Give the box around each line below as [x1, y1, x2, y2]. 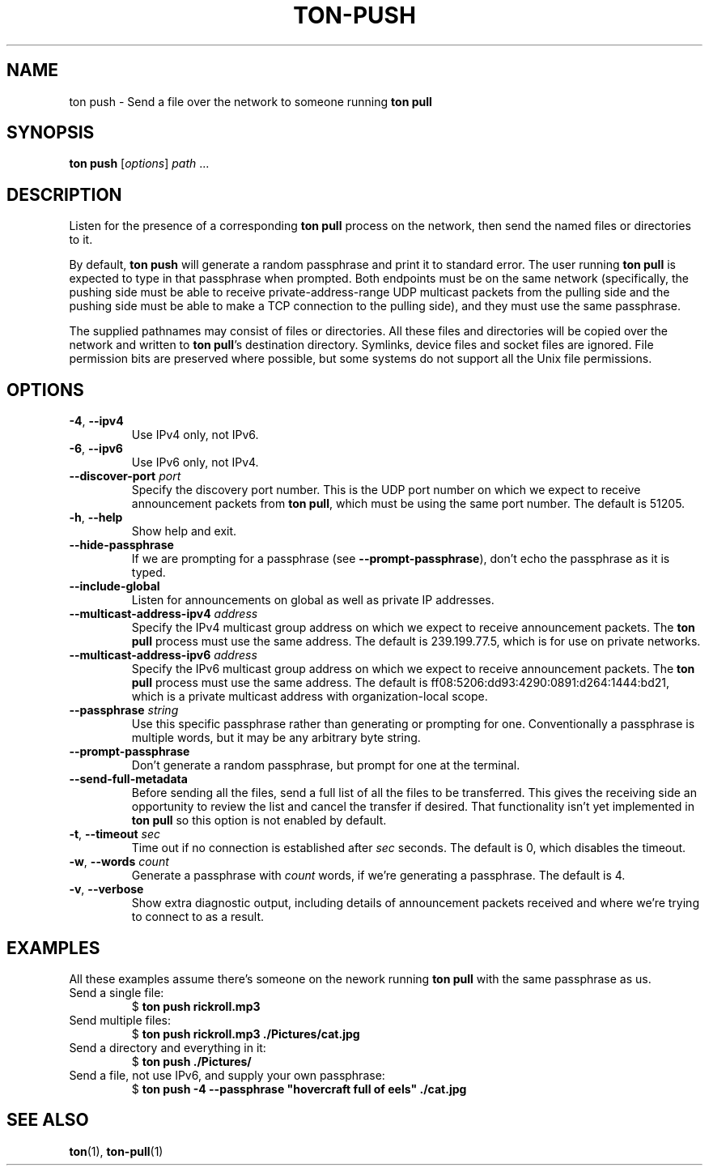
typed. [131, 565, 166, 580]
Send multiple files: [69, 1012, 172, 1027]
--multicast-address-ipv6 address [69, 648, 257, 663]
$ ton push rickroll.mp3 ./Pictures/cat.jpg [131, 1026, 360, 1041]
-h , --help [69, 510, 123, 525]
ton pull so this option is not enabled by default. [131, 813, 387, 828]
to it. [69, 232, 93, 247]
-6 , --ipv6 [69, 441, 123, 456]
